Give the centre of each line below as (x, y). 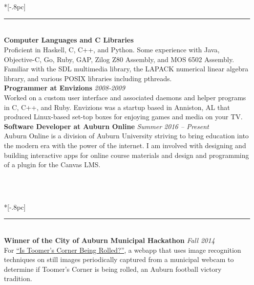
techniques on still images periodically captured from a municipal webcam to (119, 259)
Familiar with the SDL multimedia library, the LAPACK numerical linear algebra (126, 69)
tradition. (18, 278)
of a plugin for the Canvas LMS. (52, 164)
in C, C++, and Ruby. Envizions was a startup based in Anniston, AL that (117, 107)
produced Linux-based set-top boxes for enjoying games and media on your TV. (123, 117)
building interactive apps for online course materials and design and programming (127, 155)
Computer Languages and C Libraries (69, 40)
